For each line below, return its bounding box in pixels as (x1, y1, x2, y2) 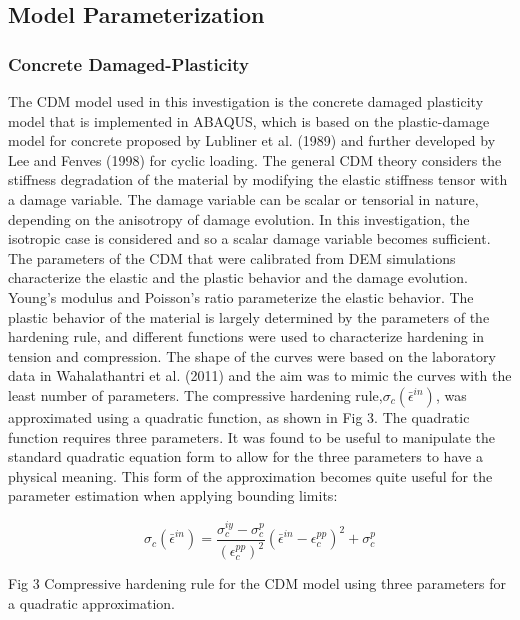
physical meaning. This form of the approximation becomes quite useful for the (8, 465, 493, 486)
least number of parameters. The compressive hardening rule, (8, 384, 383, 405)
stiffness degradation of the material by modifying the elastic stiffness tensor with (8, 169, 508, 190)
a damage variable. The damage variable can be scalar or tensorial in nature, (8, 188, 479, 209)
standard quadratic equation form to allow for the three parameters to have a (8, 446, 483, 467)
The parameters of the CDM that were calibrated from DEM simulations (8, 247, 456, 268)
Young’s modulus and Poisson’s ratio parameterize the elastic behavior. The (8, 286, 474, 307)
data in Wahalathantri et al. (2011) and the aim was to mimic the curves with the (8, 365, 512, 386)
